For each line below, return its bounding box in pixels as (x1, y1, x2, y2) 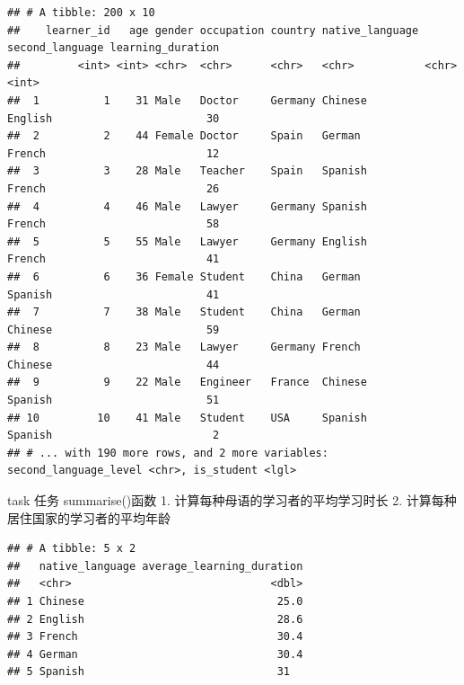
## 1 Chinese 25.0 (7, 595, 303, 608)
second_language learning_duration (7, 41, 220, 55)
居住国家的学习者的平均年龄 (7, 508, 171, 527)
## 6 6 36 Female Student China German (7, 270, 361, 283)
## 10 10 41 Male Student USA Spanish (7, 411, 367, 424)
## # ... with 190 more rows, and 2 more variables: (7, 446, 328, 459)
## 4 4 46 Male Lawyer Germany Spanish (7, 200, 367, 213)
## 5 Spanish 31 (7, 665, 290, 679)
